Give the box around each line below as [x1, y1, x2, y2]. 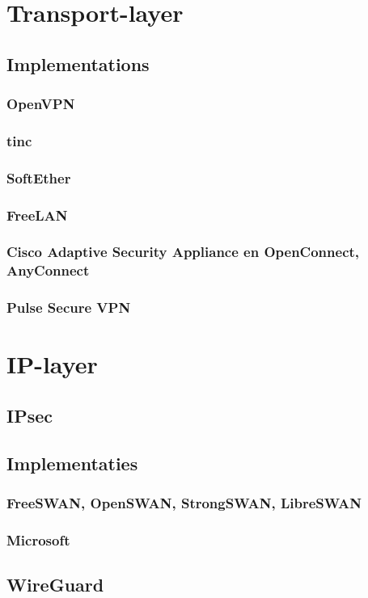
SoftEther [6, 167, 71, 187]
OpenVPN [6, 94, 75, 114]
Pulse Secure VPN [6, 297, 131, 318]
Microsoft [6, 529, 70, 550]
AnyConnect [6, 260, 90, 280]
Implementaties [6, 450, 138, 475]
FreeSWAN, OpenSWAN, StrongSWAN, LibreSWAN [6, 493, 362, 512]
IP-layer [6, 347, 98, 381]
